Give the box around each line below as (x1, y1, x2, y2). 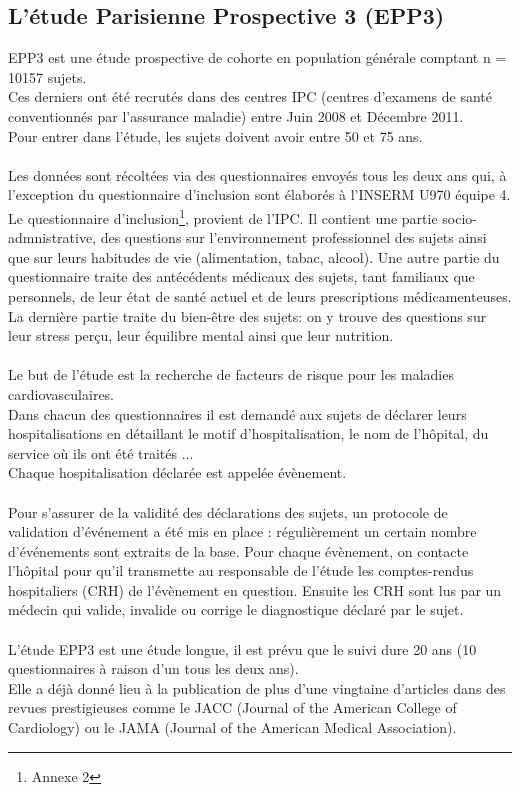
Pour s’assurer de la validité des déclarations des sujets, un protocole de (8, 501, 448, 522)
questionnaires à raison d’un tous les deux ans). (8, 658, 299, 679)
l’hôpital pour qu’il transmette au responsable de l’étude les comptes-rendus (8, 560, 474, 581)
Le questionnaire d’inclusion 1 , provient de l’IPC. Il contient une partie (8, 204, 438, 228)
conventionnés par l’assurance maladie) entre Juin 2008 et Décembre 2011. (8, 105, 464, 126)
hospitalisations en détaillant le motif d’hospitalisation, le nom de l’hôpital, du (8, 423, 489, 444)
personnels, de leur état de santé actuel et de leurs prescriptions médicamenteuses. (8, 285, 512, 306)
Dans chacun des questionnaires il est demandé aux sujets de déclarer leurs (8, 403, 467, 424)
